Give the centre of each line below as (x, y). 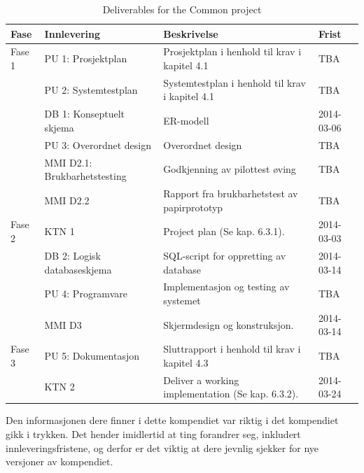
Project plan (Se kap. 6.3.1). (224, 231)
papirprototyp (193, 207)
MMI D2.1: (68, 162)
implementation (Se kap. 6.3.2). (231, 394)
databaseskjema (78, 269)
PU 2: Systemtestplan (91, 89)
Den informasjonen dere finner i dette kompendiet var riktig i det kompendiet (172, 420)
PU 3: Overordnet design (98, 144)
